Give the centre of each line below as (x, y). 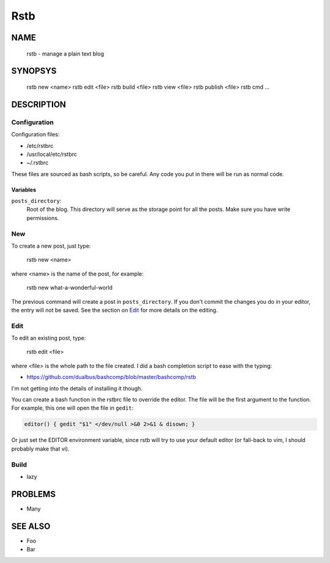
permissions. (43, 218)
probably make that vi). (40, 449)
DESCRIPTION (39, 104)
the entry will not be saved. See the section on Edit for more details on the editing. (115, 310)
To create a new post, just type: (51, 246)
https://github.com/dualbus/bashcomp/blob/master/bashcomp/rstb (112, 377)
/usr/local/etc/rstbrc (52, 154)
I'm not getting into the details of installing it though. (77, 388)
